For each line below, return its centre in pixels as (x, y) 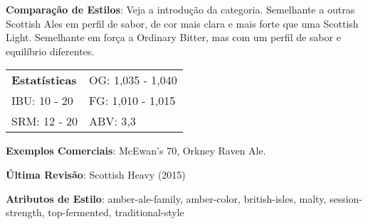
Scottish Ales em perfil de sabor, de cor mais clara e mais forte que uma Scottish (182, 23)
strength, (25, 212)
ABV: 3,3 (112, 121)
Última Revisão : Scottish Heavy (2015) (96, 174)
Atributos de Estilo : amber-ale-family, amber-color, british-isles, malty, (166, 198)
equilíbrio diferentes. (50, 51)
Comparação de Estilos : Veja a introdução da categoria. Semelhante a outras (180, 9)
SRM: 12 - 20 (45, 121)
